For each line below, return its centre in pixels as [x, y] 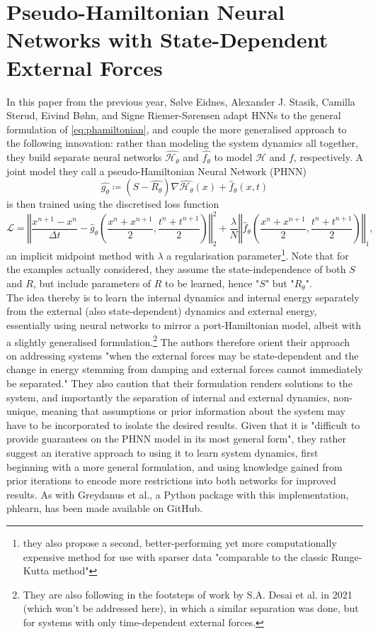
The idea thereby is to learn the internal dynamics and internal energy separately [183, 297]
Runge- [346, 556]
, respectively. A [328, 157]
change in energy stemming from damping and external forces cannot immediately [185, 369]
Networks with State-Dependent [167, 39]
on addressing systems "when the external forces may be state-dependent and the [183, 355]
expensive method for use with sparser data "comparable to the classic [176, 556]
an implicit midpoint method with [80, 255]
